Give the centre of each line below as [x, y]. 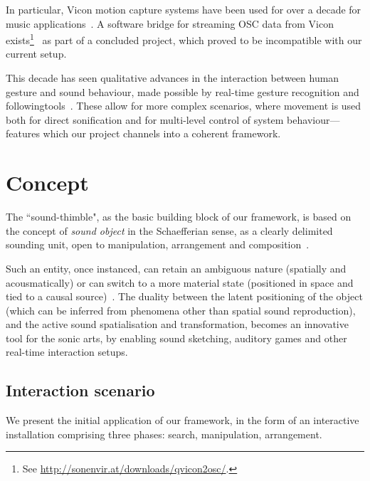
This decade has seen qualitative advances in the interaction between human [173, 78]
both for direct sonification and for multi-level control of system [145, 119]
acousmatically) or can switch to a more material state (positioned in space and [180, 282]
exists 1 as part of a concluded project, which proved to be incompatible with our [184, 39]
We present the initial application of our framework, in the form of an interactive [183, 420]
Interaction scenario [80, 390]
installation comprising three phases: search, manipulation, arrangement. [164, 434]
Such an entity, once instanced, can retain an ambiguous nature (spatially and [176, 268]
